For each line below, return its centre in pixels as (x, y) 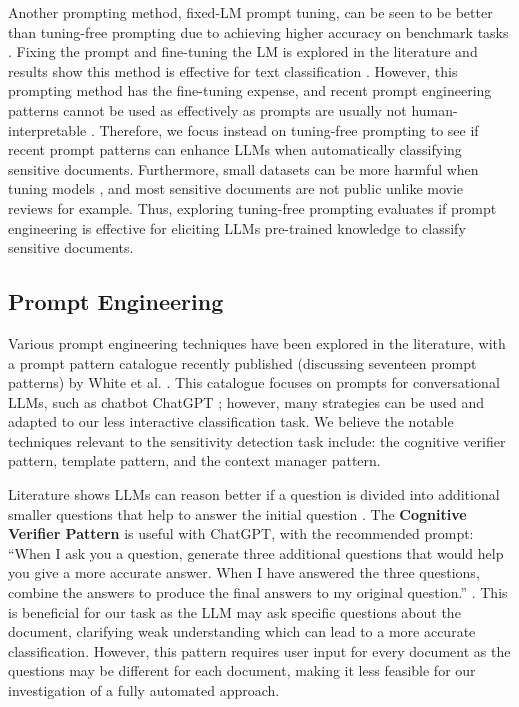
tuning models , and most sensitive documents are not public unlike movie (236, 188)
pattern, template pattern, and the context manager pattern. (194, 460)
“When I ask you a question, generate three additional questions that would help (256, 552)
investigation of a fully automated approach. (144, 690)
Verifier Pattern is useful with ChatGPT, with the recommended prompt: (241, 533)
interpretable (47, 129)
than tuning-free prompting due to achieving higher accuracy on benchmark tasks (258, 31)
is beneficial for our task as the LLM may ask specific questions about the (234, 611)
